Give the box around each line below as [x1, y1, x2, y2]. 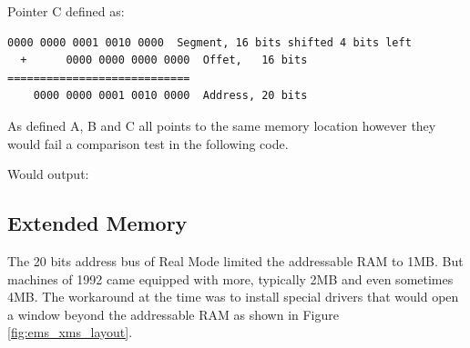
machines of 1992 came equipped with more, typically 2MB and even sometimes [7, 269, 454, 288]
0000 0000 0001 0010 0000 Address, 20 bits [33, 89, 308, 103]
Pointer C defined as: [7, 2, 125, 20]
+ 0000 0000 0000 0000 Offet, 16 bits [20, 54, 308, 67]
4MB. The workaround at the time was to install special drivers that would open [7, 287, 459, 306]
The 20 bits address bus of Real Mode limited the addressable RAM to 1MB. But [7, 251, 464, 270]
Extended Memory [7, 209, 188, 237]
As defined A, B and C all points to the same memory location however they [7, 115, 436, 134]
